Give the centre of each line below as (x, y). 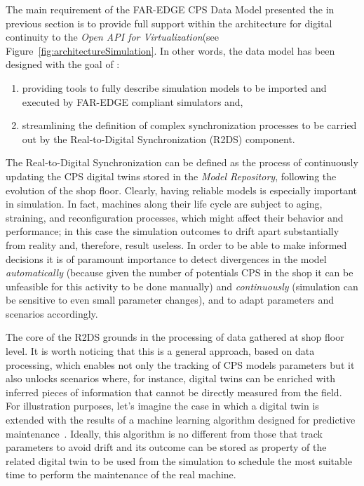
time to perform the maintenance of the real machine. (121, 474)
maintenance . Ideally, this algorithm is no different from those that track (164, 433)
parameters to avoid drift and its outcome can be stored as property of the (166, 447)
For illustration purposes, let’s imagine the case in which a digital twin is (162, 406)
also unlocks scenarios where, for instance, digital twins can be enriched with (170, 378)
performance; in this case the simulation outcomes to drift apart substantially (173, 231)
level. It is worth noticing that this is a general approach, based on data (160, 351)
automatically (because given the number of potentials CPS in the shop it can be (180, 272)
